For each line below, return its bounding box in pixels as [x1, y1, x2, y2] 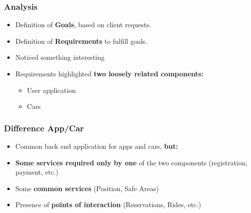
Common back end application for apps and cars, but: [15, 141, 178, 151]
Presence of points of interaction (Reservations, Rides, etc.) [15, 199, 201, 210]
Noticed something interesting [15, 52, 105, 62]
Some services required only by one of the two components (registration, [15, 157, 248, 167]
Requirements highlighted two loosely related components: [15, 69, 204, 78]
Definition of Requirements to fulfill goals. [15, 35, 147, 46]
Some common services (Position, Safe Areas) [15, 183, 159, 193]
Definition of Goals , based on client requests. [15, 19, 151, 30]
